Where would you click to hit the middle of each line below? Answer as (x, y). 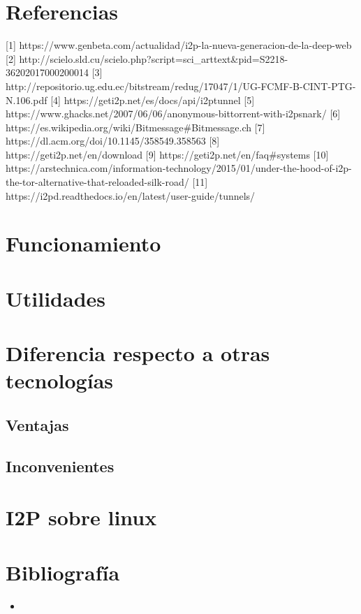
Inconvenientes (60, 466)
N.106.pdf (27, 100)
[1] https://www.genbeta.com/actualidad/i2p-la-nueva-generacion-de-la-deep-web (179, 45)
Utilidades (56, 298)
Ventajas (37, 424)
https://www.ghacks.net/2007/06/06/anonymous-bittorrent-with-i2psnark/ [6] (173, 114)
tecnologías (60, 380)
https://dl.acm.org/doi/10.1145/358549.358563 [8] (113, 141)
